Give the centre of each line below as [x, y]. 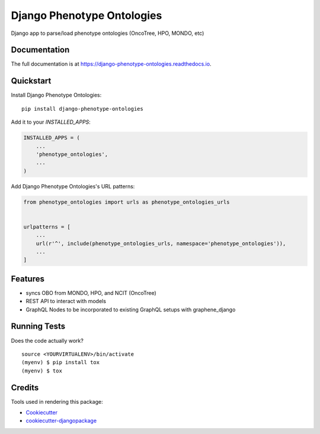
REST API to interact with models [66, 301]
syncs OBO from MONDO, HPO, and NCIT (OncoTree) [91, 292]
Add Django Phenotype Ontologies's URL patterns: [73, 186]
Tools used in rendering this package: [57, 401]
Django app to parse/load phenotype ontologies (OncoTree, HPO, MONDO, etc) [108, 33]
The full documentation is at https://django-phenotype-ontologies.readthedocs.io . [111, 64]
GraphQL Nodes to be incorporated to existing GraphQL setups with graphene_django [131, 309]
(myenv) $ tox [42, 371]
